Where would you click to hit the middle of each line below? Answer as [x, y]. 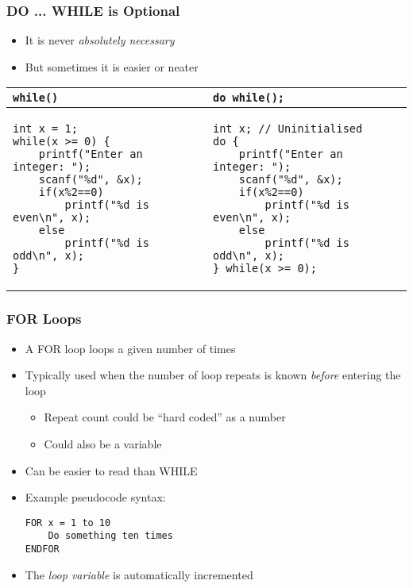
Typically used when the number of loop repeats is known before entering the [213, 375]
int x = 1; [45, 129]
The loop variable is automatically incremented [139, 574]
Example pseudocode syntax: [95, 497]
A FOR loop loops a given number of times [130, 348]
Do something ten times [110, 536]
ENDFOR [42, 550]
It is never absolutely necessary [100, 40]
